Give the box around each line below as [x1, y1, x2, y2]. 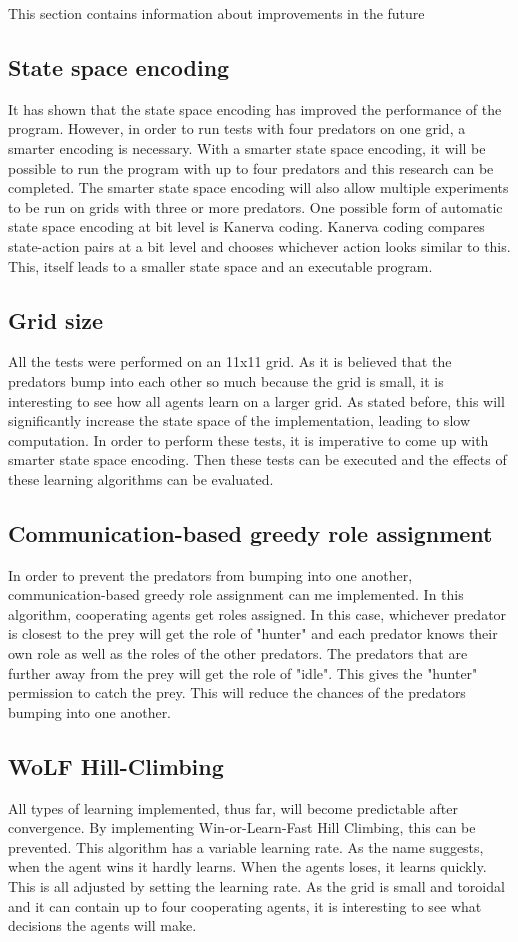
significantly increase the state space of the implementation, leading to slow [8, 410, 470, 431]
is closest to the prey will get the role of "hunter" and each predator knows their [8, 623, 498, 644]
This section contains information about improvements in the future [8, 3, 425, 23]
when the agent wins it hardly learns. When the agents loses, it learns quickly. [8, 856, 487, 877]
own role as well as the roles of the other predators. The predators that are [8, 643, 468, 664]
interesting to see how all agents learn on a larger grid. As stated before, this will [8, 390, 505, 411]
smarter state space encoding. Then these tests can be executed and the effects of [8, 449, 507, 470]
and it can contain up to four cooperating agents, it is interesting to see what [8, 895, 482, 916]
